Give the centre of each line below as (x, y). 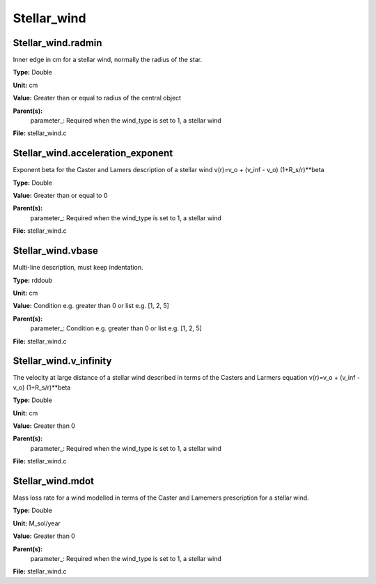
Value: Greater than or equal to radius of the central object (97, 98)
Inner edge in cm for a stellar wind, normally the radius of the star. (107, 60)
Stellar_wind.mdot (53, 481)
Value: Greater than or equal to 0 (60, 196)
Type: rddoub (33, 280)
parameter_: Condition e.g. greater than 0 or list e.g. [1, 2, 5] (116, 328)
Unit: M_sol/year (37, 523)
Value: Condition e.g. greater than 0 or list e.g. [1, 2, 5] (91, 306)
